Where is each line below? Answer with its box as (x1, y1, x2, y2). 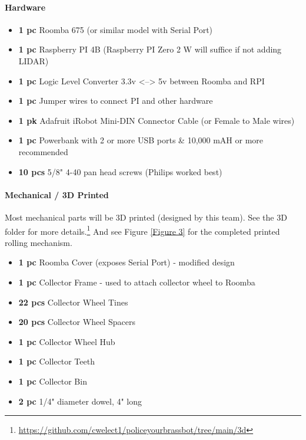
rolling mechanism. (5, 236, 72, 248)
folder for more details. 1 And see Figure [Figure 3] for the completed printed (5, 223, 280, 237)
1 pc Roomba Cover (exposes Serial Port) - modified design (18, 256, 235, 268)
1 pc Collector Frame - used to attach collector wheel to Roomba (18, 275, 255, 288)
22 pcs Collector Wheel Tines (18, 295, 128, 308)
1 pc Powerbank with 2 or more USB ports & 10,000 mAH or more (18, 134, 264, 146)
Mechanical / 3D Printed (5, 188, 109, 201)
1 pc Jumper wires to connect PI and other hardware (18, 94, 213, 107)
